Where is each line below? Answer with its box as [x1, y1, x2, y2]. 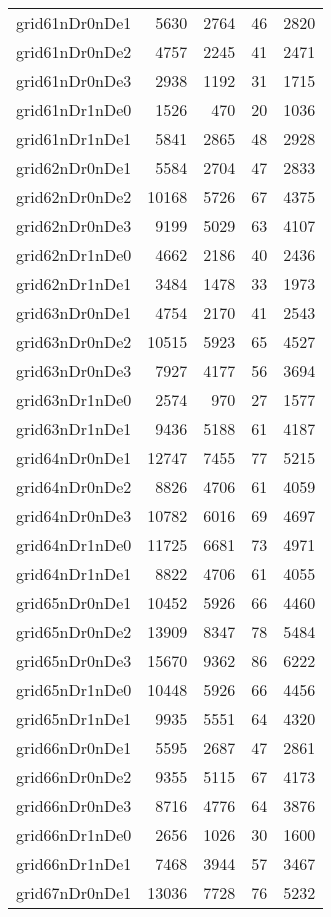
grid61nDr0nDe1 [16, 11, 132, 34]
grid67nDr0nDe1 [16, 881, 132, 904]
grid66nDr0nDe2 [16, 765, 132, 788]
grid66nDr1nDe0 [16, 823, 132, 846]
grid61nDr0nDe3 [16, 69, 132, 92]
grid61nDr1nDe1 [16, 127, 132, 150]
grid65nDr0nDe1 [16, 591, 132, 614]
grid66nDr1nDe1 [16, 852, 132, 875]
